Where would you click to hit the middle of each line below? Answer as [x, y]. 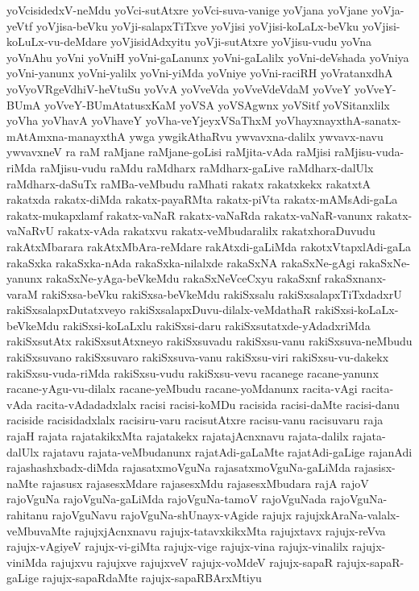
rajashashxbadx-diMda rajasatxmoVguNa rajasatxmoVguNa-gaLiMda [178, 467]
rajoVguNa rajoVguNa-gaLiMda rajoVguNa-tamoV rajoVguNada [167, 499]
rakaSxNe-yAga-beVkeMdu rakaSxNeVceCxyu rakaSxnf [183, 278]
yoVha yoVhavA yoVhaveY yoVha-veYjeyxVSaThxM [139, 120]
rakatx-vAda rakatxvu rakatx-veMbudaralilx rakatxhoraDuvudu [216, 231]
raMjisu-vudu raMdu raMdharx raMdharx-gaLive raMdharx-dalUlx [207, 167]
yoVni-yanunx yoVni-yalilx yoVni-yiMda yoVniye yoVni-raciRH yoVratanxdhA [200, 73]
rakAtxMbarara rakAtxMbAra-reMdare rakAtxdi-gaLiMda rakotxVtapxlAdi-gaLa [209, 246]
